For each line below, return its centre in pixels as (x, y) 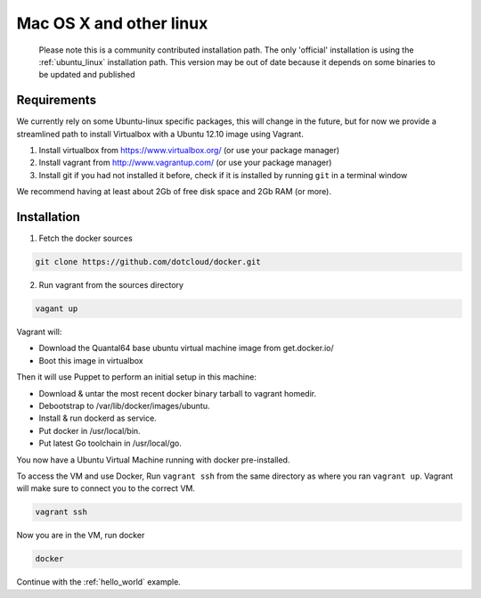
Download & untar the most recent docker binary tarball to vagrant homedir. (177, 393)
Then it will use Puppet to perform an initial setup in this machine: (137, 377)
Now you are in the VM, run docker (81, 536)
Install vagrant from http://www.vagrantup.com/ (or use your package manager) (185, 163)
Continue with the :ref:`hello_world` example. (99, 582)
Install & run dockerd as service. (98, 418)
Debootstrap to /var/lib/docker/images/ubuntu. (124, 405)
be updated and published (87, 75)
